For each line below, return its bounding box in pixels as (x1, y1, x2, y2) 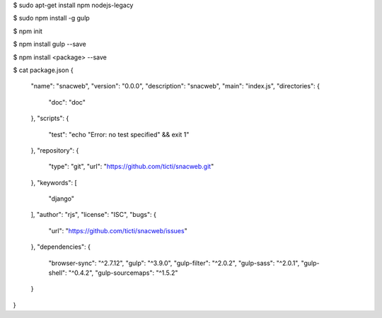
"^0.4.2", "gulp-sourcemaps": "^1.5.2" (68, 269, 178, 277)
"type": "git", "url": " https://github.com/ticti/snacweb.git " (48, 163, 214, 171)
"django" (48, 194, 74, 203)
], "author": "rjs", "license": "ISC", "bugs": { (30, 211, 157, 219)
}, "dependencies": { (30, 242, 91, 251)
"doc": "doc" (48, 98, 86, 106)
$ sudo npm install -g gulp (13, 14, 90, 23)
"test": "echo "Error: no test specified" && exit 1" (48, 130, 190, 139)
